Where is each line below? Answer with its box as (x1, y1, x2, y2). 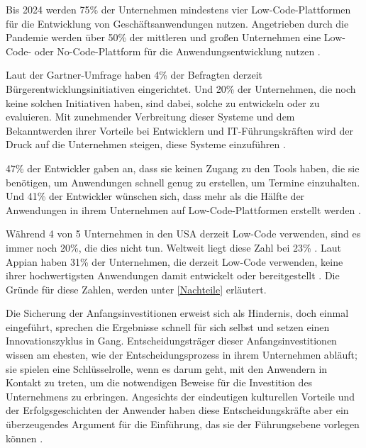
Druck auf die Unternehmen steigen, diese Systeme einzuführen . (6, 137, 286, 152)
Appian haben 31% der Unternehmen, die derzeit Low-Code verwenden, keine (6, 254, 343, 269)
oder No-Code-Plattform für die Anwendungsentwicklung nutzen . (34, 43, 321, 58)
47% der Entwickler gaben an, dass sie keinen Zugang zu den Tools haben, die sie (6, 160, 360, 175)
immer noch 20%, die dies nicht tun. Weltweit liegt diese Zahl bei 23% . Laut (6, 240, 341, 254)
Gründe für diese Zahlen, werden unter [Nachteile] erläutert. (6, 281, 267, 296)
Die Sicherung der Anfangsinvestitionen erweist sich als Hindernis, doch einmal (6, 306, 349, 320)
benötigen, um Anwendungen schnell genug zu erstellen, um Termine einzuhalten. (6, 174, 360, 189)
